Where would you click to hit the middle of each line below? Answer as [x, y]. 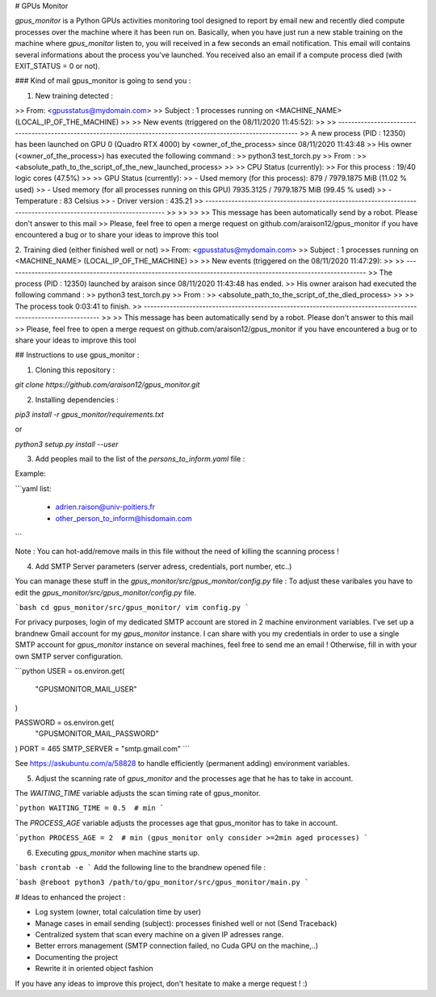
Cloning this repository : [75, 370]
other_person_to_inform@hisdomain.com [124, 518]
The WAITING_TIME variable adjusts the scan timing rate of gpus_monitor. [138, 793]
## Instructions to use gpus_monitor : [77, 355]
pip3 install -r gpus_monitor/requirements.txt [90, 414]
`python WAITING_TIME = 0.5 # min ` [90, 808]
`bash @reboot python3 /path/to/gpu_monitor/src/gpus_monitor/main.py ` [162, 882]
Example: [30, 473]
